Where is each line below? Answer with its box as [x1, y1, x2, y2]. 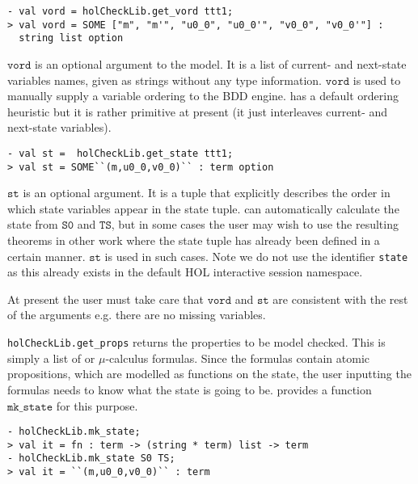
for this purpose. [56, 397, 138, 414]
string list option [19, 32, 124, 44]
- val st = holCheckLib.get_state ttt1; [7, 147, 234, 159]
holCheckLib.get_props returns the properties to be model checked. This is [7, 334, 386, 351]
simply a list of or [7, 349, 95, 366]
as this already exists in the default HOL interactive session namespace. [7, 263, 363, 280]
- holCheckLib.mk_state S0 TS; [7, 452, 175, 465]
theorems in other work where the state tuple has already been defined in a [7, 232, 380, 249]
